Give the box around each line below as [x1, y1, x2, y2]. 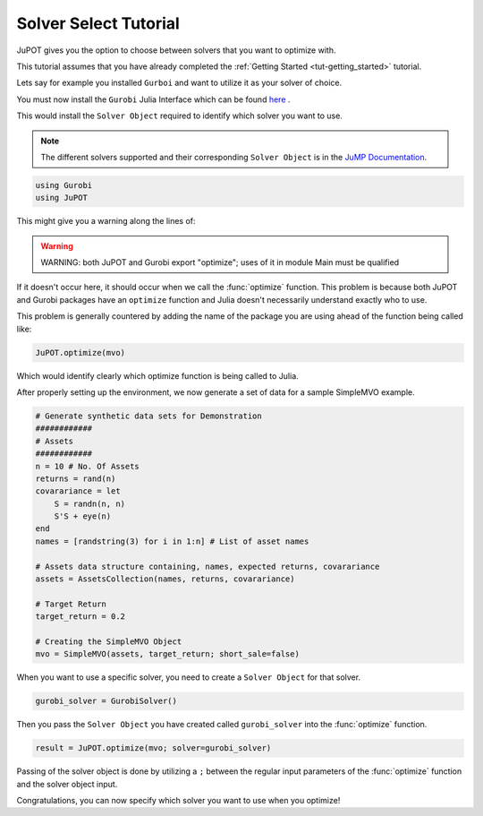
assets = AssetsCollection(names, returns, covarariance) [35, 574, 295, 584]
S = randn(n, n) [54, 498, 125, 509]
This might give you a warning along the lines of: [16, 216, 196, 227]
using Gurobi [35, 180, 93, 190]
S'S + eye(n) [54, 511, 112, 521]
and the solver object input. [16, 778, 118, 789]
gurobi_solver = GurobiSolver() [35, 696, 178, 707]
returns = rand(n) [35, 473, 116, 484]
